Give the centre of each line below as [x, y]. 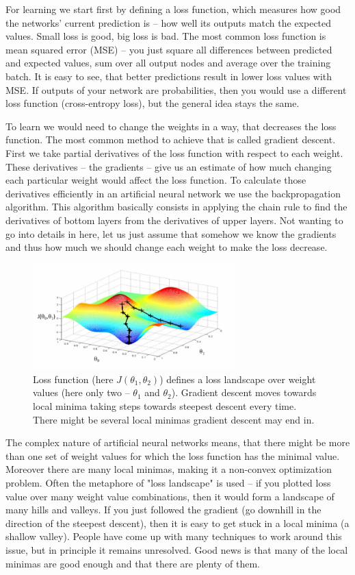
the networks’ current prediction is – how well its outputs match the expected [169, 22]
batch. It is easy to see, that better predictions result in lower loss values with [169, 76]
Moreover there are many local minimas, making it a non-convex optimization [169, 469]
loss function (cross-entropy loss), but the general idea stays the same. [153, 103]
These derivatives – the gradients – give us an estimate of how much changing [169, 166]
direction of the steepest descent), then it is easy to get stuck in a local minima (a [177, 523]
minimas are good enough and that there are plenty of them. [133, 563]
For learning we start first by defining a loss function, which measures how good [173, 9]
